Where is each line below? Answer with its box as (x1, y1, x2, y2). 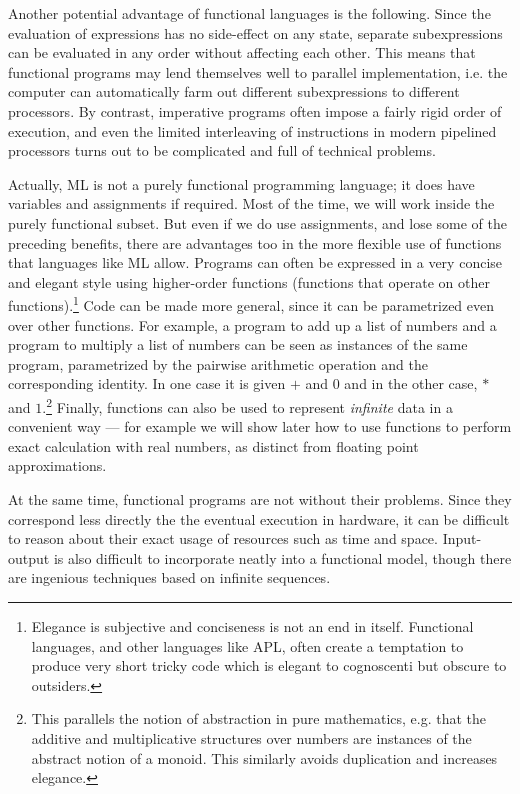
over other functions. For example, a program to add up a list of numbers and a (8, 314, 497, 335)
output (8, 547, 50, 568)
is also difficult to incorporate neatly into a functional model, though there (53, 547, 512, 568)
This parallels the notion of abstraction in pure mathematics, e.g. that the (31, 708, 487, 729)
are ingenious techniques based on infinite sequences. (8, 567, 331, 588)
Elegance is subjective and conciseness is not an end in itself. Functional (31, 615, 474, 636)
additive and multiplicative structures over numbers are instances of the (31, 727, 472, 748)
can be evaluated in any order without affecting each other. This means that (8, 42, 476, 63)
